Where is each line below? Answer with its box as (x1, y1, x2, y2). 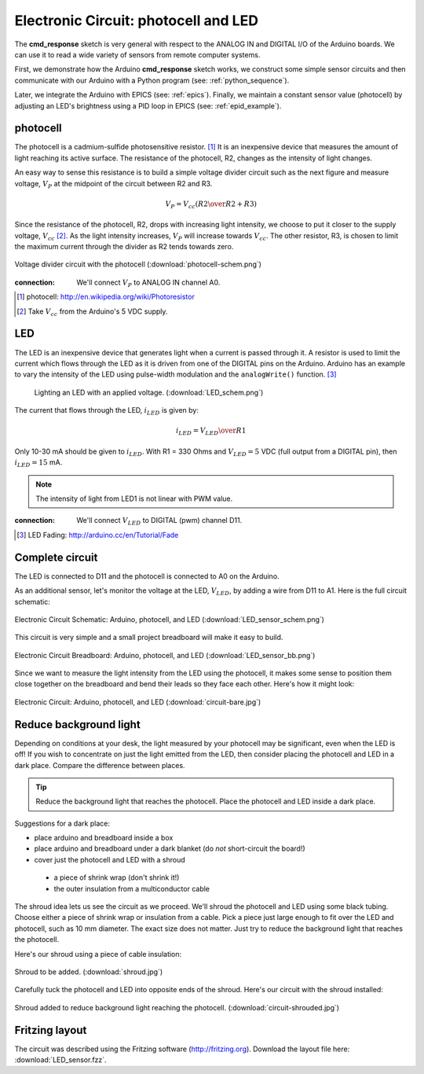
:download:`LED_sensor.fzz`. (14, 1055, 107, 1065)
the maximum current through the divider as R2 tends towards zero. (14, 242, 234, 252)
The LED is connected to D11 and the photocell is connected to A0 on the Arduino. (14, 571, 280, 581)
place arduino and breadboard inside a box (34, 833, 174, 843)
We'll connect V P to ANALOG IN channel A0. (76, 278, 221, 289)
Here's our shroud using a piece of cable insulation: (14, 949, 182, 958)
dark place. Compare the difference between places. (14, 760, 185, 770)
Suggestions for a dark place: (14, 818, 110, 828)
